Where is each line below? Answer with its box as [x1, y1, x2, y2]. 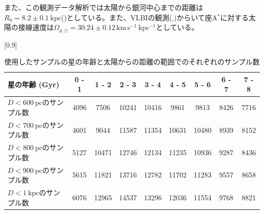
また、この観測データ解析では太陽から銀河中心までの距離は [4, 2, 203, 12]
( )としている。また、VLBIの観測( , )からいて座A [61, 12, 218, 22]
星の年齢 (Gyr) [8, 79, 59, 89]
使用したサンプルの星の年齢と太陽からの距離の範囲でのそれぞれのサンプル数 [4, 56, 260, 67]
